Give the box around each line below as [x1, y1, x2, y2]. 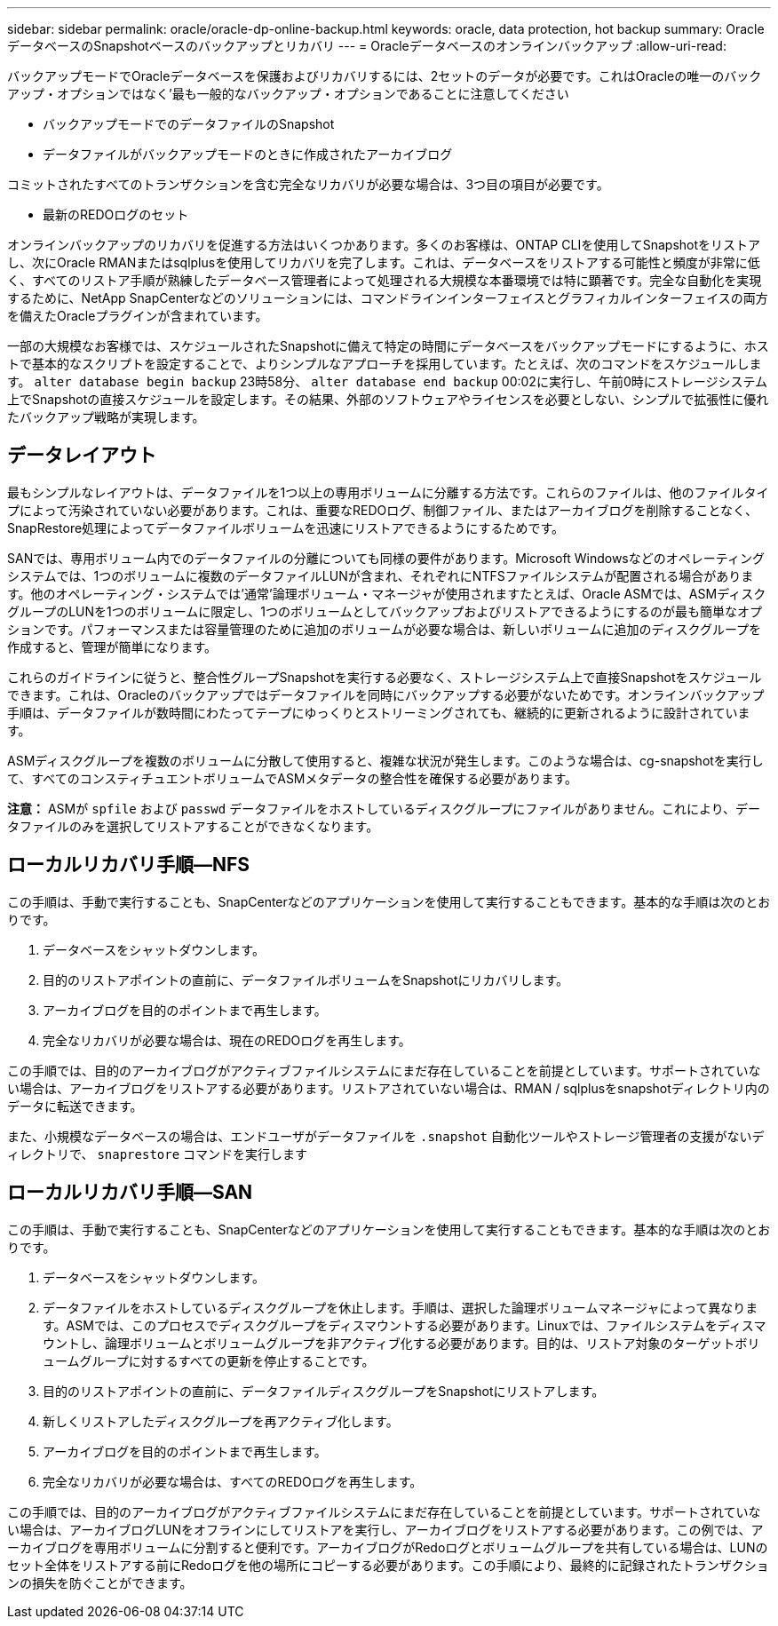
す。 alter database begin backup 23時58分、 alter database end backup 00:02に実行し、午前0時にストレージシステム [7, 374, 768, 389]
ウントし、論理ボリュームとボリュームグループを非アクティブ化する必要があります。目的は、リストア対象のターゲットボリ [43, 1335, 760, 1351]
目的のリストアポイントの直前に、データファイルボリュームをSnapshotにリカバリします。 [43, 972, 569, 987]
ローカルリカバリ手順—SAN [7, 1181, 253, 1204]
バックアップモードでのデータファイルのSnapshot [43, 116, 335, 131]
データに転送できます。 [7, 1098, 143, 1114]
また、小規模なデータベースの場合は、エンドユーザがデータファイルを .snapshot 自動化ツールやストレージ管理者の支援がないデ [7, 1128, 765, 1144]
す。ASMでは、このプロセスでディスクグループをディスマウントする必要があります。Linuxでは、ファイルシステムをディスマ [43, 1317, 766, 1333]
